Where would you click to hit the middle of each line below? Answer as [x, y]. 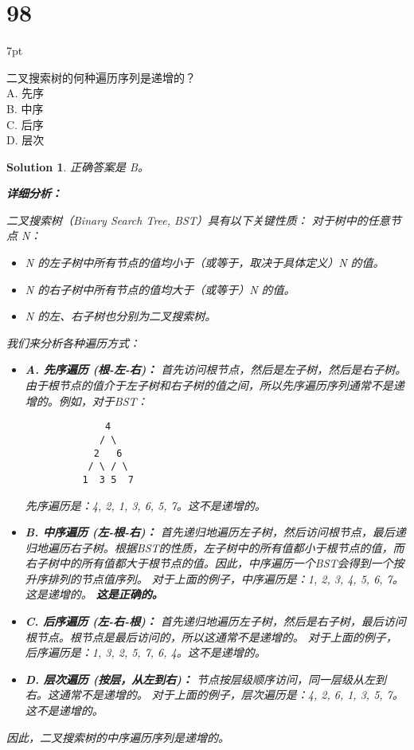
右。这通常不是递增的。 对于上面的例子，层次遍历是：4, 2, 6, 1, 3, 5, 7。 [214, 695]
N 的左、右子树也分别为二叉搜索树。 [121, 316]
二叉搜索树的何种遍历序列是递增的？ [101, 77]
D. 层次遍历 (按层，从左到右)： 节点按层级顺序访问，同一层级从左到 [205, 679]
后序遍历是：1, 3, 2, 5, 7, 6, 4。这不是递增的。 [145, 652]
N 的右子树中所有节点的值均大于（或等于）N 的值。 [160, 289]
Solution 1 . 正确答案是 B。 [78, 166]
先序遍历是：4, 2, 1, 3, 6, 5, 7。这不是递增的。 [145, 505]
